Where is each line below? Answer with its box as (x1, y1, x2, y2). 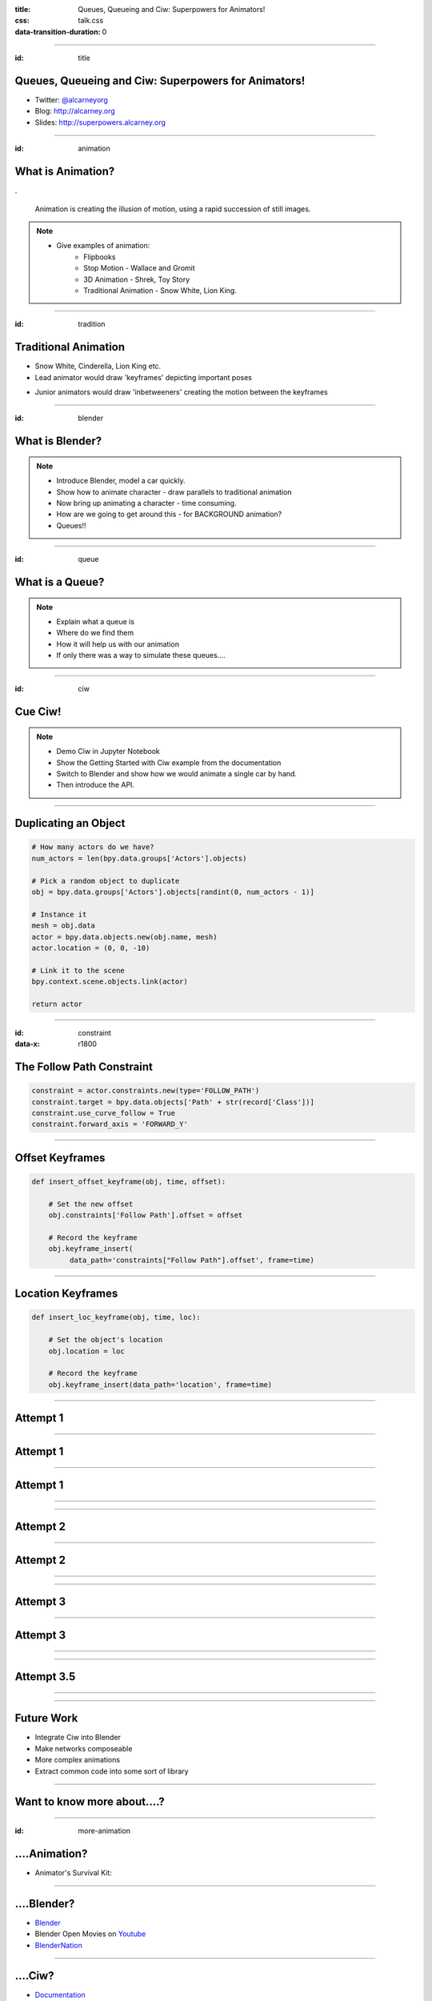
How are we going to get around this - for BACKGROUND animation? (56, 509, 282, 519)
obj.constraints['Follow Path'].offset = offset (48, 1211, 243, 1220)
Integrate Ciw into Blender (34, 1733, 122, 1742)
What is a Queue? (14, 575, 105, 588)
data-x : (14, 1039, 40, 1049)
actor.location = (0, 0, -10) (31, 943, 150, 952)
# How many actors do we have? (31, 843, 155, 852)
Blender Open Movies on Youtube (34, 1929, 146, 1939)
